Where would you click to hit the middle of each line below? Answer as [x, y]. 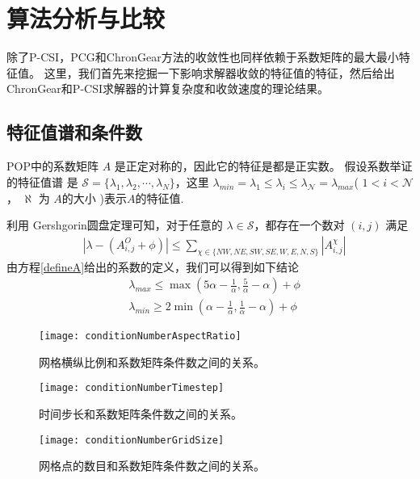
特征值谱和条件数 [74, 132]
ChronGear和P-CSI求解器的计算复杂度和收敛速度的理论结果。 [168, 88]
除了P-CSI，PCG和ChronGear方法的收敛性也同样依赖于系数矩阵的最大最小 [203, 57]
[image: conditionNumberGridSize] [132, 440]
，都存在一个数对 [299, 225]
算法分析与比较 [86, 18]
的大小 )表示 [94, 197]
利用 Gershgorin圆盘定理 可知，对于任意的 [115, 225]
